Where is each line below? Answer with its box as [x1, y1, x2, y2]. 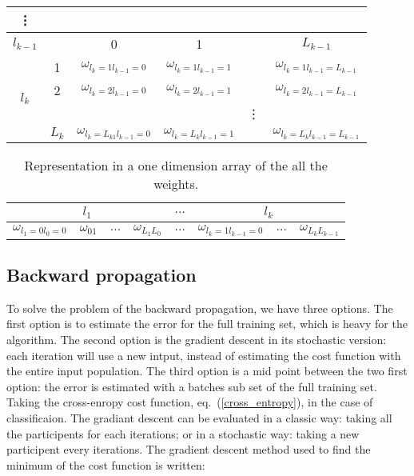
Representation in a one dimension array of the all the [24, 155, 328, 174]
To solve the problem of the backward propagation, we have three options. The [6, 299, 393, 316]
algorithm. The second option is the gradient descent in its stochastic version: [6, 330, 387, 347]
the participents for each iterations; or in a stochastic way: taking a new [6, 425, 360, 442]
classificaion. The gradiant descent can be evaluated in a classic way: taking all [6, 409, 392, 426]
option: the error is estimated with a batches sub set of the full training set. [6, 378, 377, 394]
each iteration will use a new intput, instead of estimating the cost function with [6, 346, 401, 363]
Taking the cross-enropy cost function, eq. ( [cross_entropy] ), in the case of [6, 394, 373, 410]
